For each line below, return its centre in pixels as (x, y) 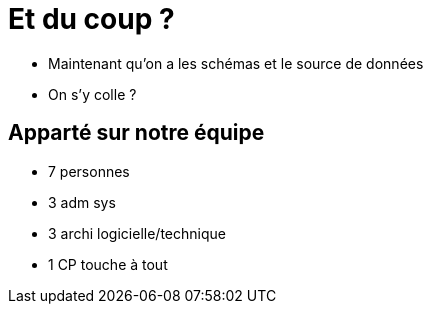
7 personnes (89, 171)
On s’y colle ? (92, 94)
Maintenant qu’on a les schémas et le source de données (236, 63)
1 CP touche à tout (108, 264)
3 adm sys (82, 202)
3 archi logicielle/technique (137, 233)
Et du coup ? (91, 19)
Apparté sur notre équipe (136, 133)
